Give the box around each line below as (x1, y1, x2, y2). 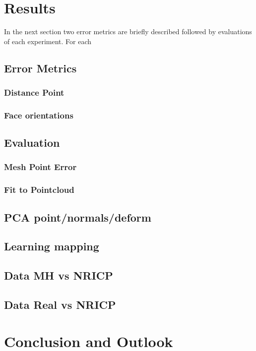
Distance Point (4, 86, 64, 99)
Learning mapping (4, 238, 99, 254)
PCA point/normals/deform (4, 209, 151, 225)
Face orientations (4, 109, 73, 121)
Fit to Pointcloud (4, 183, 74, 196)
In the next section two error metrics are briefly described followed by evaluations (4, 26, 252, 37)
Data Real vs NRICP (4, 296, 116, 312)
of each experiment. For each (4, 36, 92, 46)
